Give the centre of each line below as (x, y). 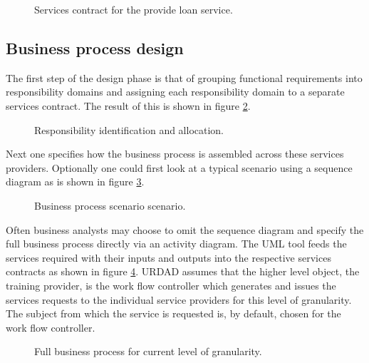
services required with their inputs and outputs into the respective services (168, 257)
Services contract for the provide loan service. (134, 9)
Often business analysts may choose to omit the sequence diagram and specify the (185, 229)
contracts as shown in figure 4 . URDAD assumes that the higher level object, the (183, 271)
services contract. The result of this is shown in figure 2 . (128, 105)
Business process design (95, 47)
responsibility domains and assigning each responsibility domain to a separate (175, 92)
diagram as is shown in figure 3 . (75, 181)
